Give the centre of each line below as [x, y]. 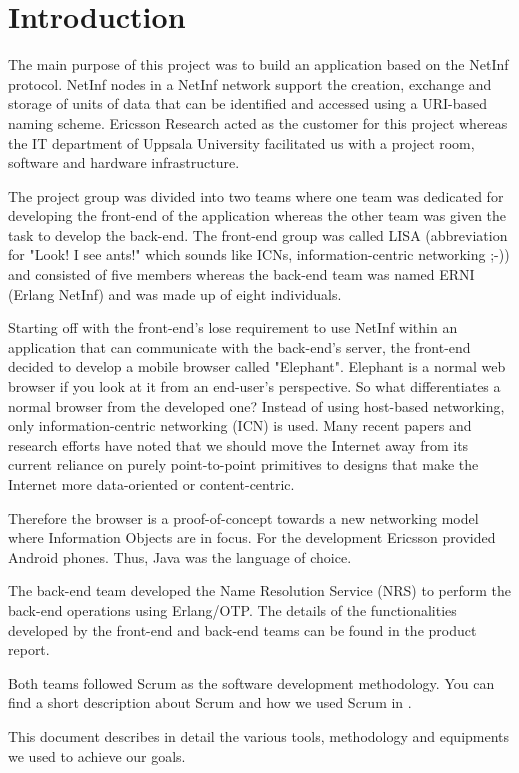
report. [29, 649]
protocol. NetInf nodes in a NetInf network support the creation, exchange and [250, 83]
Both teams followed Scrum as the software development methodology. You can [251, 682]
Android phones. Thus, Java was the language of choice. [180, 556]
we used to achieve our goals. [97, 755]
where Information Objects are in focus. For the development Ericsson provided [252, 537]
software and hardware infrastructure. [124, 162]
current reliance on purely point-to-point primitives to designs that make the [243, 464]
